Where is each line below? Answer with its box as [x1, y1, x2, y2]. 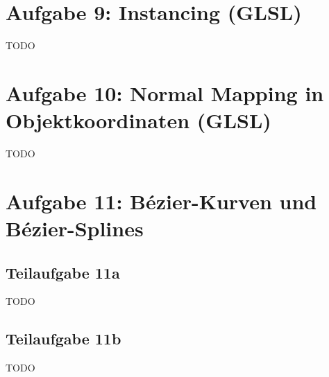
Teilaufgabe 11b [6, 328, 121, 349]
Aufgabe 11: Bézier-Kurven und [6, 186, 317, 215]
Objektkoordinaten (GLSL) [6, 106, 271, 134]
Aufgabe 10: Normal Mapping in [6, 78, 324, 107]
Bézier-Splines [6, 214, 144, 242]
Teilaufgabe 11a [6, 261, 120, 283]
